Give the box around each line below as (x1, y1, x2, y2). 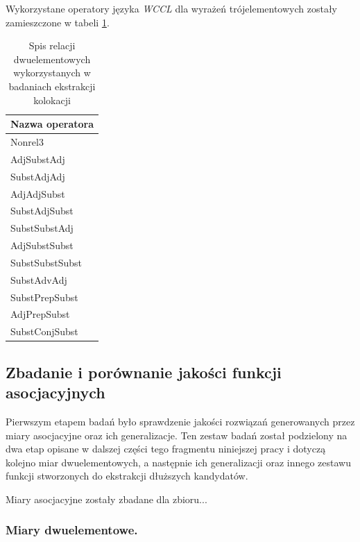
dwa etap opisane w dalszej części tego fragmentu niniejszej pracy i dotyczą (6, 441, 326, 456)
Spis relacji (28, 38, 76, 53)
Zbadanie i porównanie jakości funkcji (6, 361, 282, 382)
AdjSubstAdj (10, 151, 65, 166)
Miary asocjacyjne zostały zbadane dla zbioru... (6, 491, 207, 506)
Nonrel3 (10, 135, 44, 149)
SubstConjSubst (10, 324, 78, 339)
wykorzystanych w (13, 65, 91, 80)
